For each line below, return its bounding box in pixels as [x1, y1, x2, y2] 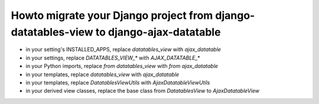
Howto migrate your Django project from [11, 9, 213, 22]
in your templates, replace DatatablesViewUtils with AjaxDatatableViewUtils [25, 79, 210, 86]
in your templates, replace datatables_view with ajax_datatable [25, 71, 180, 78]
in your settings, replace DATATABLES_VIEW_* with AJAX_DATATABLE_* [25, 54, 200, 61]
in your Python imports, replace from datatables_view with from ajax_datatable [25, 63, 219, 70]
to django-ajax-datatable [95, 25, 221, 38]
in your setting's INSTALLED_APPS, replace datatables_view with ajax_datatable [25, 46, 222, 53]
